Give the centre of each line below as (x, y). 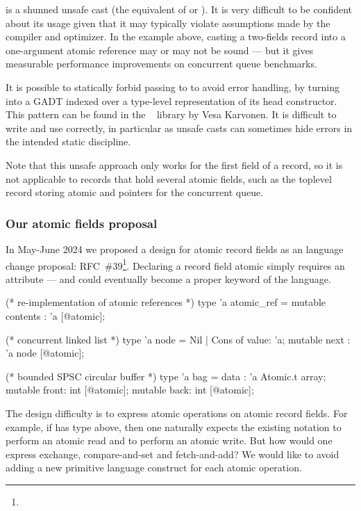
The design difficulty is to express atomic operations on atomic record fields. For (177, 413)
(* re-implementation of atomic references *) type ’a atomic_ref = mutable (166, 302)
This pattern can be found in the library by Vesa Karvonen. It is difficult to (171, 114)
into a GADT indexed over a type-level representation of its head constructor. (171, 100)
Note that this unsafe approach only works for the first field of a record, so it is (174, 164)
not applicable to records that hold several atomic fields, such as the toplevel (169, 178)
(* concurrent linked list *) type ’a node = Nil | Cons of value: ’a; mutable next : (178, 339)
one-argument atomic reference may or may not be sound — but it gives (160, 50)
